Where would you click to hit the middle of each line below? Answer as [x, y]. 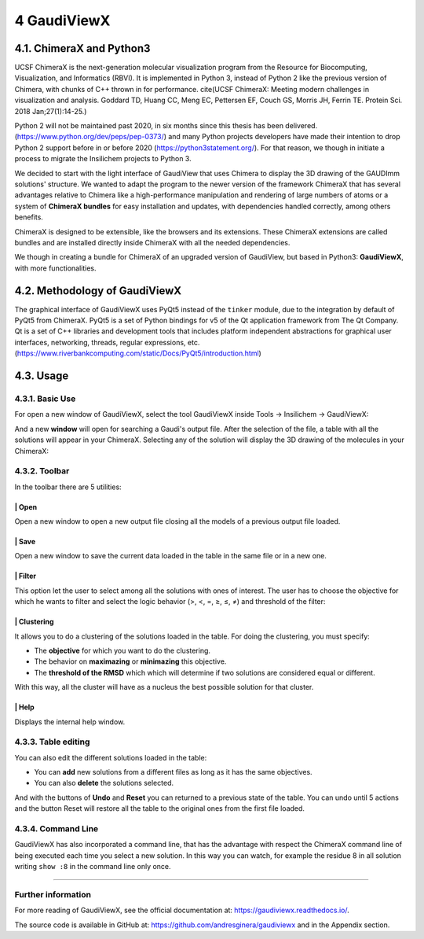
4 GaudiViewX [62, 20]
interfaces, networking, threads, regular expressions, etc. [107, 342]
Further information [53, 894]
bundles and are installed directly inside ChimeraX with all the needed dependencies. [152, 242]
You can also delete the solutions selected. [104, 783]
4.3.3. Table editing [52, 742]
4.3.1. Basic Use [45, 399]
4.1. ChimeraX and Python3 [82, 48]
